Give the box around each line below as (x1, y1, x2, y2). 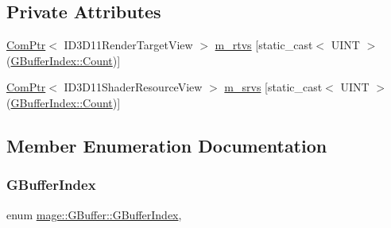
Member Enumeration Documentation (6, 133, 327, 157)
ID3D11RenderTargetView (64, 37, 193, 53)
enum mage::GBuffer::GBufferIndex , (6, 206, 182, 222)
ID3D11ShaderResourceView (64, 79, 203, 95)
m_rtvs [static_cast (215, 37, 313, 53)
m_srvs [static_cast (224, 79, 323, 95)
